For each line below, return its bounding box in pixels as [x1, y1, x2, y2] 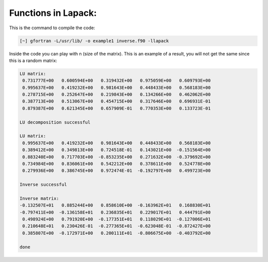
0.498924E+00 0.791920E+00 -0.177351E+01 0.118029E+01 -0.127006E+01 [22, 216, 211, 222]
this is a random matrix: [9, 57, 57, 63]
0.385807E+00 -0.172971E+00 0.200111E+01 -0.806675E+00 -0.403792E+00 [22, 230, 211, 236]
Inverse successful [19, 182, 67, 188]
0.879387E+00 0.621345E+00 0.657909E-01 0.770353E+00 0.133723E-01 [22, 105, 211, 111]
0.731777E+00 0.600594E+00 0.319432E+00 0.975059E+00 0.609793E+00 [22, 78, 211, 84]
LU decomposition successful [19, 119, 91, 125]
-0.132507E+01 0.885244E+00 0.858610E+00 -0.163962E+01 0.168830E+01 [19, 203, 211, 208]
